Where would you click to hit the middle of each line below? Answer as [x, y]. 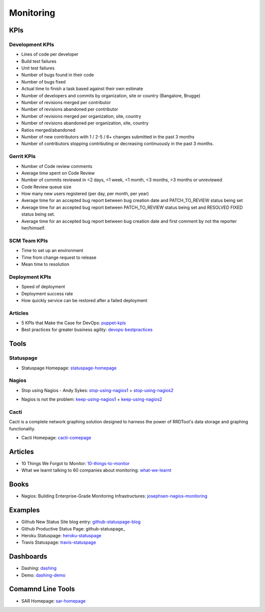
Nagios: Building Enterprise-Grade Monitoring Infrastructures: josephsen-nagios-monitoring [114, 496]
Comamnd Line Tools [42, 589]
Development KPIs [32, 44]
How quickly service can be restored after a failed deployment [84, 300]
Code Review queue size [46, 187]
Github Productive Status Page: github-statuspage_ [73, 529]
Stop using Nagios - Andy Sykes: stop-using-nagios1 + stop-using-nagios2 [97, 390]
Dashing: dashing [39, 568]
